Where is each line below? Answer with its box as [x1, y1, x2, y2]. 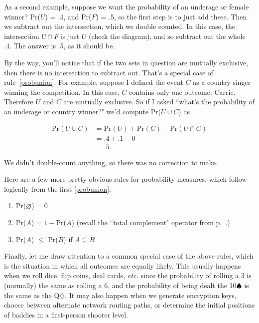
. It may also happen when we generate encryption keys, [65, 290, 237, 300]
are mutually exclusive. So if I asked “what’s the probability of [63, 96, 255, 107]
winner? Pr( [4, 11, 41, 21]
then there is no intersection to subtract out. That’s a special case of [4, 67, 214, 77]
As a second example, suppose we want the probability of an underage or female [4, 1, 249, 11]
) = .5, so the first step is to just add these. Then [96, 11, 247, 21]
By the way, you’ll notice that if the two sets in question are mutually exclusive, [4, 57, 249, 67]
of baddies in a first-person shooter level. [4, 309, 128, 320]
